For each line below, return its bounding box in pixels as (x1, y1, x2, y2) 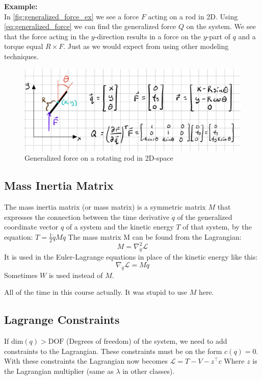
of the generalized (177, 211, 232, 222)
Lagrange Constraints (4, 312, 120, 327)
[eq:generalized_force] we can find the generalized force (4, 21, 176, 32)
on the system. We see (186, 21, 256, 32)
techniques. (4, 50, 39, 61)
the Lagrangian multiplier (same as (4, 365, 114, 376)
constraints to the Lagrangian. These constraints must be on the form (4, 345, 222, 356)
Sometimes (4, 269, 38, 280)
